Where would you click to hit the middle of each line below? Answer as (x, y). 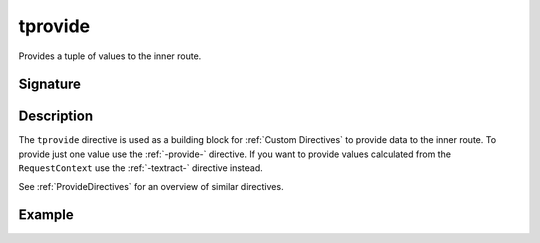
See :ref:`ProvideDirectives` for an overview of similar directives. (151, 186)
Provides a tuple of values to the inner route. (110, 56)
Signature (50, 84)
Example (46, 215)
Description (56, 116)
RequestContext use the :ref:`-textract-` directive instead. (141, 168)
